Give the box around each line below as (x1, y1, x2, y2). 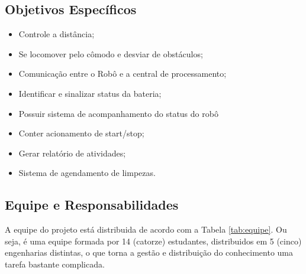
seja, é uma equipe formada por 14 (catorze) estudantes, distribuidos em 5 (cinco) (5, 234, 302, 247)
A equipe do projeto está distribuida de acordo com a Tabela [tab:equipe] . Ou (5, 223, 287, 236)
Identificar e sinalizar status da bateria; (18, 87, 162, 99)
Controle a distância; (18, 28, 95, 40)
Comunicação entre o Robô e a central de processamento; (18, 67, 227, 80)
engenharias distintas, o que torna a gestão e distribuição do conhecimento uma (5, 246, 293, 259)
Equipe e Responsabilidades (5, 195, 179, 214)
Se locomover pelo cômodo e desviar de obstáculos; (18, 47, 203, 60)
